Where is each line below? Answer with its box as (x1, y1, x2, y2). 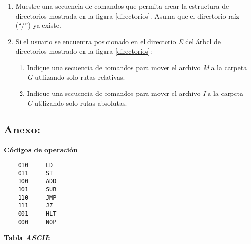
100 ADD (18, 178, 57, 185)
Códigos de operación (4, 144, 78, 154)
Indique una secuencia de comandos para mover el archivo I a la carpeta (27, 88, 243, 98)
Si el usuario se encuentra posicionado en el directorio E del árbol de (15, 36, 221, 46)
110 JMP (18, 194, 57, 201)
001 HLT (18, 210, 57, 218)
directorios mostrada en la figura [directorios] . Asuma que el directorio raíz (15, 10, 239, 20)
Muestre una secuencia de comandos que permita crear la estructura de (15, 1, 229, 11)
